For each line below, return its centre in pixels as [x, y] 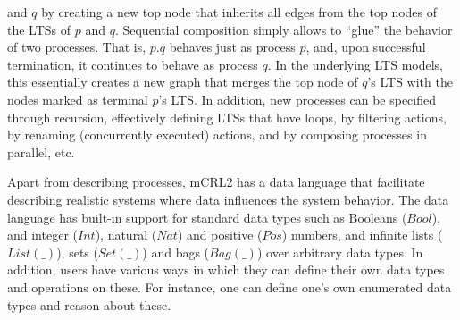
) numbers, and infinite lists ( [362, 235]
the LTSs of [39, 29]
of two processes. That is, [77, 47]
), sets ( [77, 252]
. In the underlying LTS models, [355, 64]
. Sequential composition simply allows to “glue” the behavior [284, 29]
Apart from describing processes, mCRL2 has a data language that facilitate [216, 182]
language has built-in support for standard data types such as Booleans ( [207, 217]
